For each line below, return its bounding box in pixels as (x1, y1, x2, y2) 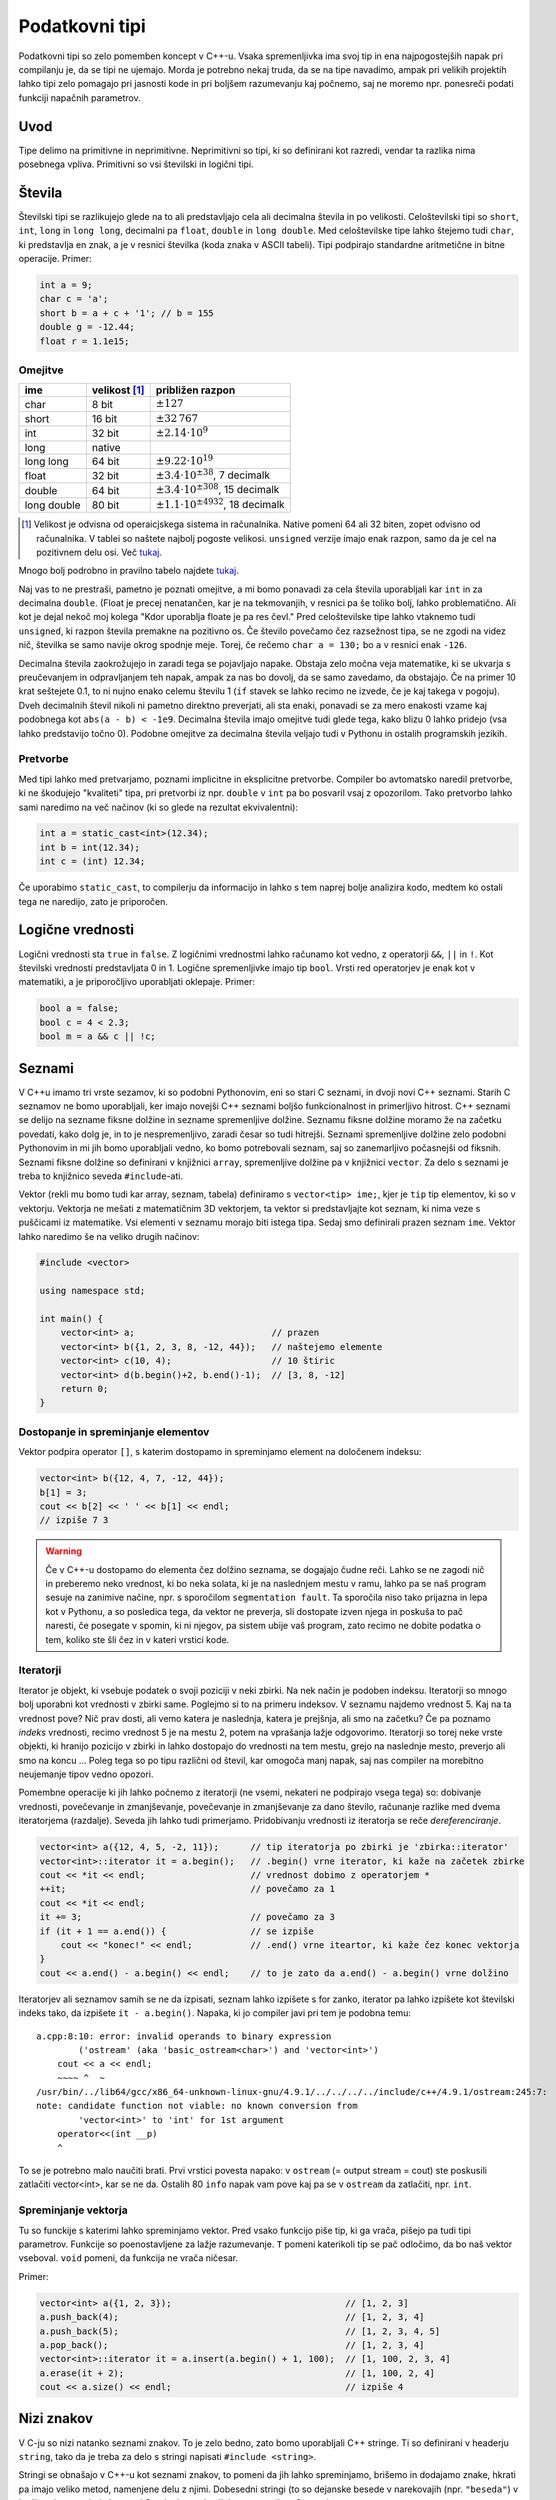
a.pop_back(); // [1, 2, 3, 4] (39, 2339, 425, 2350)
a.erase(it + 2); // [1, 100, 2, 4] (39, 2367, 435, 2379)
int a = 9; (39, 280, 93, 291)
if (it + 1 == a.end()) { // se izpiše (39, 1925, 314, 1937)
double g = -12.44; (39, 321, 135, 333)
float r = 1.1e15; (39, 335, 130, 347)
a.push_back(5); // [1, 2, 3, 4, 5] (39, 2325, 441, 2337)
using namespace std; (39, 1285, 146, 1297)
